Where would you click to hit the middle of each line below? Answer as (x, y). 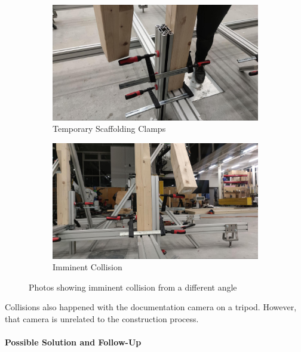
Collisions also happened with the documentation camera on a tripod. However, (151, 307)
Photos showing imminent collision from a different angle (133, 287)
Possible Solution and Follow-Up (73, 342)
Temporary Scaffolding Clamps (109, 129)
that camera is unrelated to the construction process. (102, 318)
